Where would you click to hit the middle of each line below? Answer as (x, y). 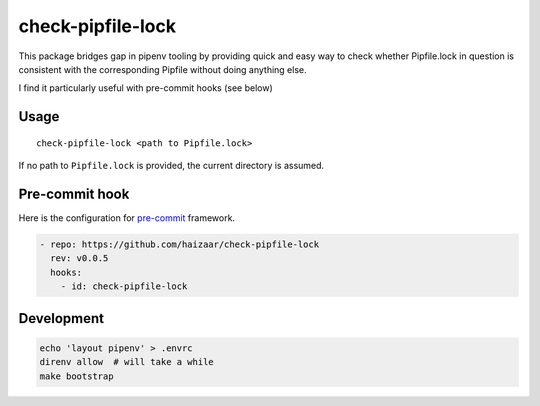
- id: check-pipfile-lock (124, 286)
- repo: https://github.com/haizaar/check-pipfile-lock (179, 244)
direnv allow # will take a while (126, 362)
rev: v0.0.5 (79, 258)
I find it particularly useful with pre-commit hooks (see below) (146, 88)
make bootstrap (76, 376)
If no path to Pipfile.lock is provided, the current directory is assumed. (171, 166)
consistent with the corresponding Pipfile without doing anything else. (162, 69)
